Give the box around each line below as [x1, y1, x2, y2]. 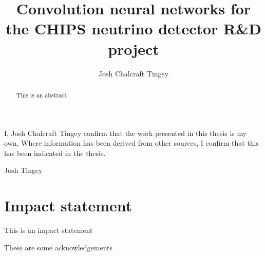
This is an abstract [16, 90, 67, 99]
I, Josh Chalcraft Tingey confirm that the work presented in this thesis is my [4, 127, 247, 138]
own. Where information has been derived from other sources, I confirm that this [4, 137, 259, 148]
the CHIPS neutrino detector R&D [6, 18, 261, 39]
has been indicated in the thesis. [4, 147, 106, 158]
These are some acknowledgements [4, 242, 112, 252]
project [108, 38, 159, 59]
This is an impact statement [4, 225, 93, 235]
